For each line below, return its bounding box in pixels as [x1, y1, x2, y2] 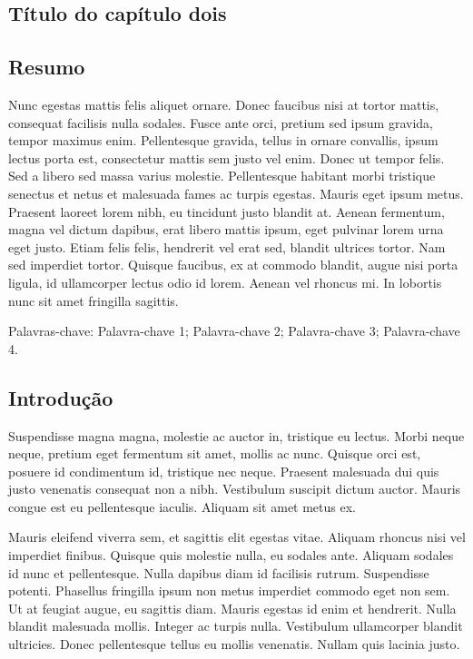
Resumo [8, 53, 85, 81]
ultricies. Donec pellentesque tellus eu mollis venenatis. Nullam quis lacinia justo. [8, 634, 460, 654]
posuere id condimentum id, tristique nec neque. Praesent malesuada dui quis [8, 461, 439, 480]
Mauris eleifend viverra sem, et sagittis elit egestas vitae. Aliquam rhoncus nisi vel [8, 527, 466, 546]
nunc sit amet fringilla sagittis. [8, 290, 179, 310]
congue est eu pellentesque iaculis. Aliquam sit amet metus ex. [8, 497, 356, 516]
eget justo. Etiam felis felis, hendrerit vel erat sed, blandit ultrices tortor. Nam [8, 237, 446, 256]
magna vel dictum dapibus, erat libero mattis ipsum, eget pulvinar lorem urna [8, 220, 444, 239]
